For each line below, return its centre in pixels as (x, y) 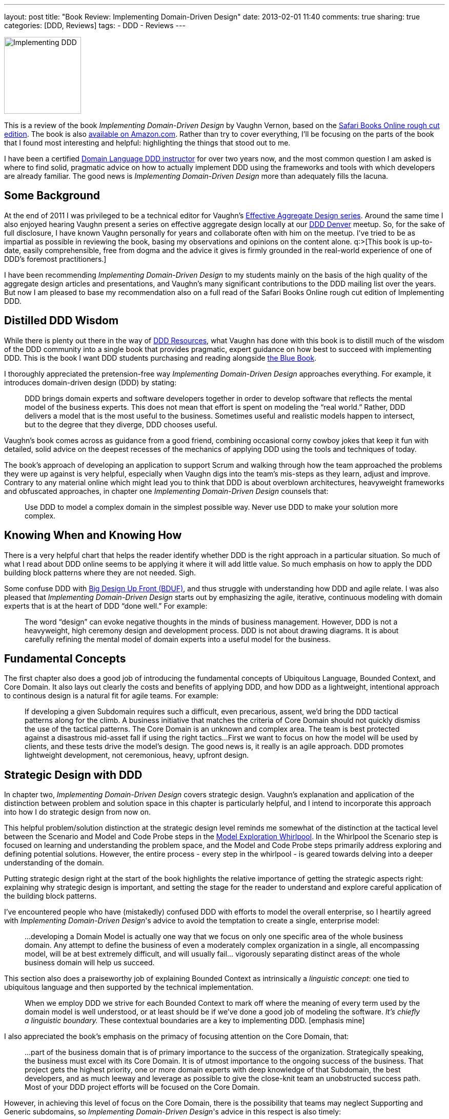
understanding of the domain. (54, 863)
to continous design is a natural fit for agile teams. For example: (111, 696)
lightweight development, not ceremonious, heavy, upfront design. (137, 755)
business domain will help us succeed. (90, 963)
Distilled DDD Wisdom (62, 321)
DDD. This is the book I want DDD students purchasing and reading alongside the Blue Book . (160, 358)
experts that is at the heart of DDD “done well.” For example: (106, 606)
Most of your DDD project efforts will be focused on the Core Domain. (142, 1087)
